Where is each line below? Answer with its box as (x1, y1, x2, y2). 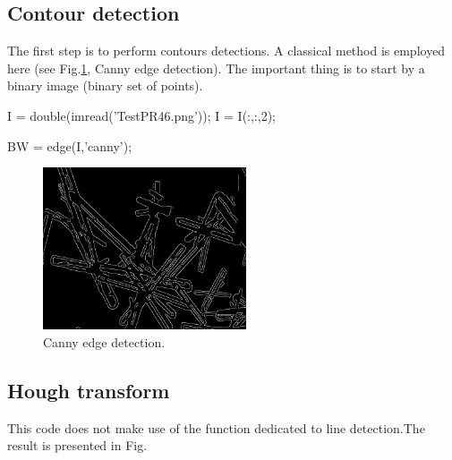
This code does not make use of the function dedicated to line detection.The (7, 418, 425, 437)
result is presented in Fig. (7, 436, 148, 455)
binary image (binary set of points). (7, 76, 203, 95)
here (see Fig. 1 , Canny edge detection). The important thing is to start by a (7, 58, 425, 77)
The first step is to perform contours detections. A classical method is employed (7, 41, 446, 60)
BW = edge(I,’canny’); (7, 136, 132, 155)
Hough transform (7, 376, 170, 404)
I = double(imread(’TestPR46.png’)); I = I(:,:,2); (7, 106, 276, 124)
